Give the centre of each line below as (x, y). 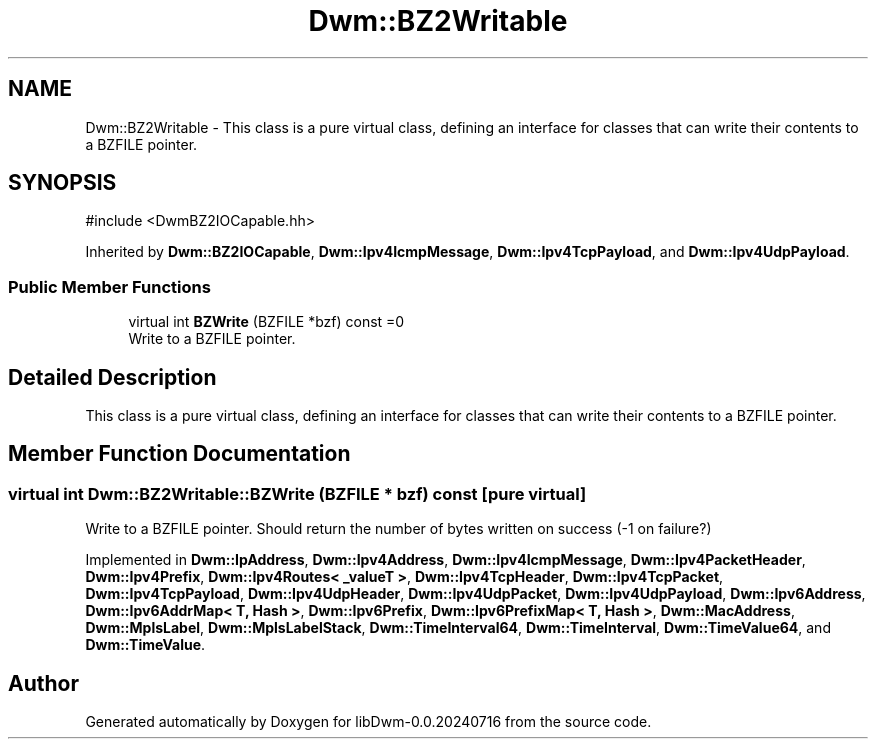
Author (43, 683)
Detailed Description (112, 377)
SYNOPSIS (62, 183)
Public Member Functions (109, 286)
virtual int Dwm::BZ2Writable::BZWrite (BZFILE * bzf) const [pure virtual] (297, 493)
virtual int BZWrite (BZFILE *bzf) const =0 (266, 322)
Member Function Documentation (179, 454)
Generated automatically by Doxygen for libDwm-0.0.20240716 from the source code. (368, 722)
